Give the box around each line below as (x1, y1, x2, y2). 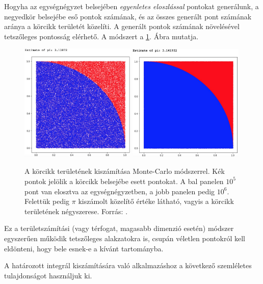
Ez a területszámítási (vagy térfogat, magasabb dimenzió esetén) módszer (4, 223, 234, 234)
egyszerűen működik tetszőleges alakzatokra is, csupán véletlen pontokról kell (4, 233, 245, 243)
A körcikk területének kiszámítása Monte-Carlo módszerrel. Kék (24, 166, 225, 176)
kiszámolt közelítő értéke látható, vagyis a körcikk (78, 196, 234, 206)
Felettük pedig (24, 196, 70, 206)
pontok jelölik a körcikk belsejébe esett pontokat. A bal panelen (24, 175, 224, 186)
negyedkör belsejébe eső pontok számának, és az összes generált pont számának (4, 11, 252, 21)
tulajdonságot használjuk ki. (4, 270, 92, 280)
